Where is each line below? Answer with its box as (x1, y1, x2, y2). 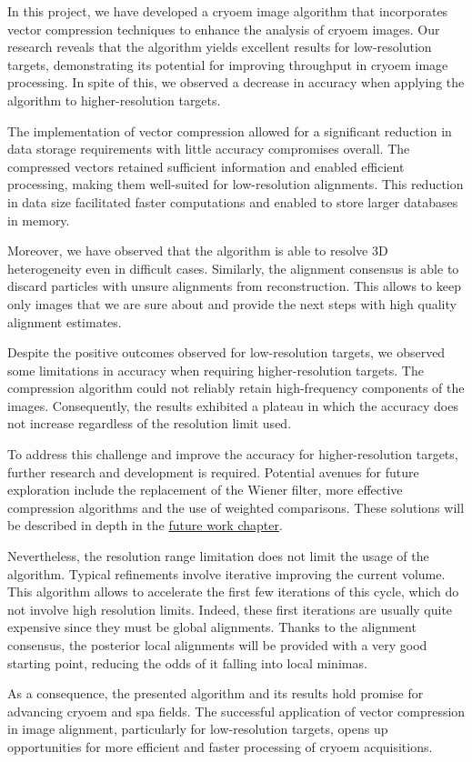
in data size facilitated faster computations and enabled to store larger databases (7, 192, 458, 211)
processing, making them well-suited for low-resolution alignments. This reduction (7, 175, 464, 194)
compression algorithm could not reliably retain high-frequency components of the (7, 378, 465, 397)
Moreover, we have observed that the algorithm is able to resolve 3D (7, 241, 388, 260)
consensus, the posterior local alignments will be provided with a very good (7, 636, 427, 654)
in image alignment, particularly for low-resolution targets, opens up (7, 719, 388, 738)
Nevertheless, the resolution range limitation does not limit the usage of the (7, 546, 429, 566)
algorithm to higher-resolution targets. (7, 90, 221, 109)
